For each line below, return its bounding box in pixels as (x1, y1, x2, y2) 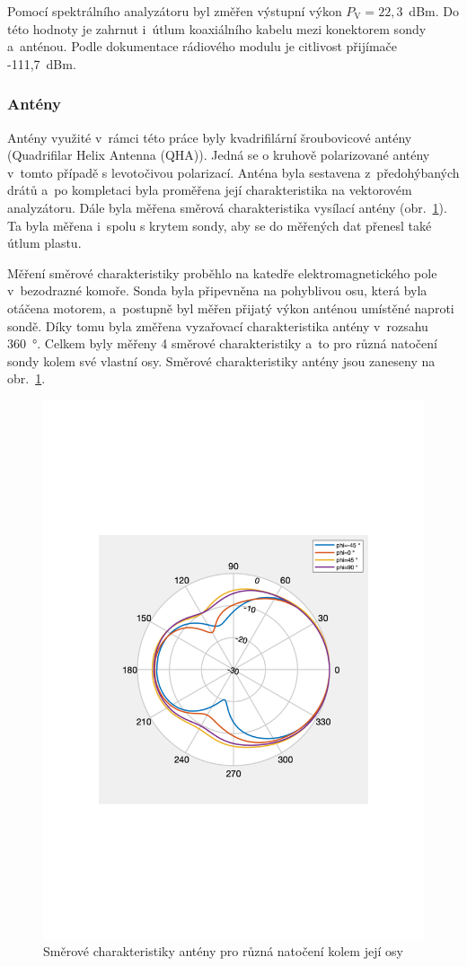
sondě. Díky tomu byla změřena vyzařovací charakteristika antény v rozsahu (7, 316, 428, 335)
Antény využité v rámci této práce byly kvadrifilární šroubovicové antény (7, 127, 412, 146)
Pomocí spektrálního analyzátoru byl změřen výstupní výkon (7, 2, 342, 20)
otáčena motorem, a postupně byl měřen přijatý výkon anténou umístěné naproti (7, 298, 454, 317)
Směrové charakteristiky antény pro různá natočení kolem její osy (43, 942, 403, 961)
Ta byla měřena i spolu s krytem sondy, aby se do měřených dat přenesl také (7, 215, 432, 234)
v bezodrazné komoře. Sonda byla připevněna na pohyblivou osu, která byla (7, 281, 427, 300)
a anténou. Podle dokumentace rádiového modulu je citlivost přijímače (7, 37, 397, 56)
